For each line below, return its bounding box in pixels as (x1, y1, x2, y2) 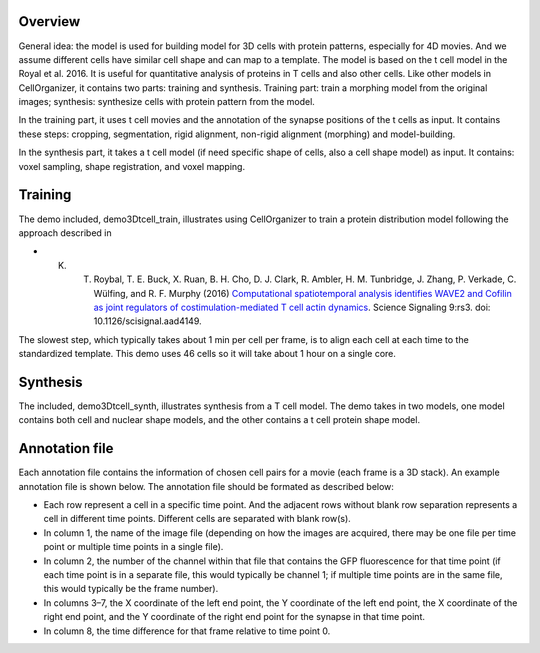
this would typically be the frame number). (43, 583, 219, 595)
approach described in (18, 226, 112, 239)
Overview (18, 13, 81, 30)
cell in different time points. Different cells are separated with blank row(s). (43, 513, 352, 525)
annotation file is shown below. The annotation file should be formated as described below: (18, 480, 395, 492)
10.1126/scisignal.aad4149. (93, 315, 202, 327)
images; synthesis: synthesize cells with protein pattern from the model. (18, 96, 315, 108)
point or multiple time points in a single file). (43, 541, 224, 553)
